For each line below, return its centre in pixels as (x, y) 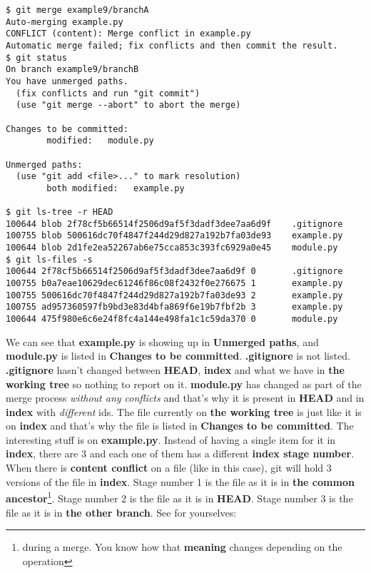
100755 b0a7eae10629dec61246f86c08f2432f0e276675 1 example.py (174, 284)
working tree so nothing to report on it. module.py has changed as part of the (184, 384)
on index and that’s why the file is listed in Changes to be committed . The (180, 426)
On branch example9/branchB (72, 70)
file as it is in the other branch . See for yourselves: (121, 512)
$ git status (36, 57)
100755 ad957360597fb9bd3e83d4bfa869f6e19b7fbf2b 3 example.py (174, 307)
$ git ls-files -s (49, 259)
